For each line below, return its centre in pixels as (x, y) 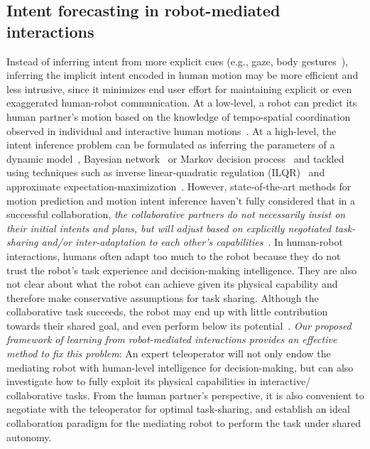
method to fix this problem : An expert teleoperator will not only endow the (169, 353)
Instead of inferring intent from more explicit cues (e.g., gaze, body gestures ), (178, 61)
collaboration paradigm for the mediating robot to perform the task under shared (184, 423)
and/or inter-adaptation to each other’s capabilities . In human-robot (192, 242)
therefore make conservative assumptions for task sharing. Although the (163, 297)
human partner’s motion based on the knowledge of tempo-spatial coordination (179, 116)
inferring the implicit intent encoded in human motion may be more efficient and (183, 75)
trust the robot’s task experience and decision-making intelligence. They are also (182, 270)
